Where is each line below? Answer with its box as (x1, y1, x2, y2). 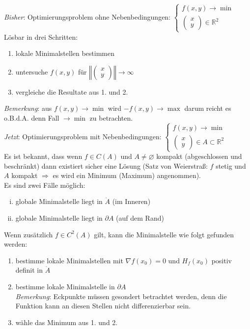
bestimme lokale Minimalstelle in (15, 281, 115, 292)
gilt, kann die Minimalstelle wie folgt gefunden (94, 229, 234, 239)
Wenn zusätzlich (4, 229, 53, 239)
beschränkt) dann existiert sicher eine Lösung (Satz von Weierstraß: (4, 160, 208, 171)
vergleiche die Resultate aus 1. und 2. (15, 86, 128, 97)
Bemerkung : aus (4, 103, 52, 113)
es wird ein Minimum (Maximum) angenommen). (53, 170, 201, 180)
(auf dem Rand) (116, 213, 164, 223)
